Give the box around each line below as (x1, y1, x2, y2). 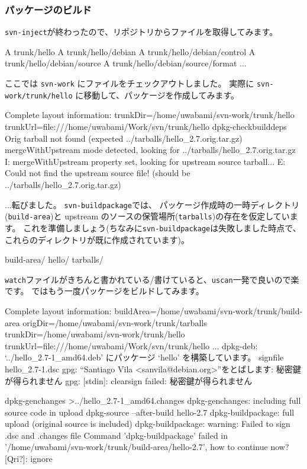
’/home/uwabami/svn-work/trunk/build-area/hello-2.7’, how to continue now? (5, 441, 289, 453)
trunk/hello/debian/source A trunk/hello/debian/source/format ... (5, 57, 247, 69)
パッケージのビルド (5, 2, 92, 17)
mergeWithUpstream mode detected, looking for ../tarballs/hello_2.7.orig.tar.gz (5, 143, 296, 156)
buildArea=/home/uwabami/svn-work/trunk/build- (114, 304, 303, 317)
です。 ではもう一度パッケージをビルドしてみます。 (5, 285, 204, 297)
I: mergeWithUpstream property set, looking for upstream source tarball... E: (5, 155, 286, 167)
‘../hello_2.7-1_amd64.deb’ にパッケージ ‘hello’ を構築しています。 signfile (5, 351, 284, 363)
